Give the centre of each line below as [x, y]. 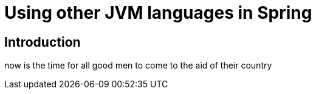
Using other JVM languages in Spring [158, 13]
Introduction [43, 42]
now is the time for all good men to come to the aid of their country [138, 65]
